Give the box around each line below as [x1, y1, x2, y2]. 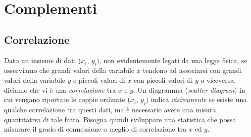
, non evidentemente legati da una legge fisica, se [99, 55, 248, 65]
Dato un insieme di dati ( [4, 55, 81, 65]
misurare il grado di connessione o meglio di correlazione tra [4, 124, 187, 134]
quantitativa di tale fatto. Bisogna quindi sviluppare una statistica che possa [4, 114, 236, 124]
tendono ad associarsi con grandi [143, 65, 242, 75]
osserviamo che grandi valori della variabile [4, 65, 135, 75]
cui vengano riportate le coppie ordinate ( [4, 94, 130, 104]
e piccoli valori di [73, 74, 125, 85]
